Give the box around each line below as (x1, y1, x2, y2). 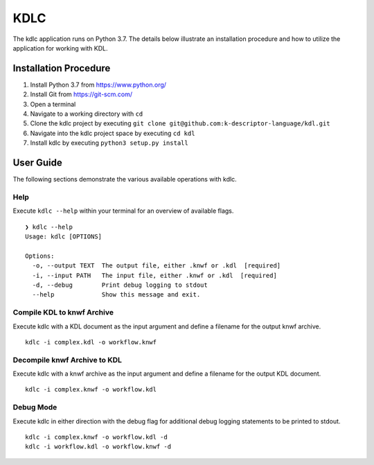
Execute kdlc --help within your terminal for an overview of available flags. (12, 207, 234, 215)
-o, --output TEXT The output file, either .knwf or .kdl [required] (32, 262, 281, 270)
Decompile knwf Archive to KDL (12, 355, 123, 365)
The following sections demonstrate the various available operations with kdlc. (12, 175, 237, 184)
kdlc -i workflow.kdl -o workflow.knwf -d (25, 443, 172, 450)
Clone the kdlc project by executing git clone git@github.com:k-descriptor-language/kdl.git (30, 119, 330, 128)
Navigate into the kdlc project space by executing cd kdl (30, 129, 195, 137)
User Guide (12, 157, 62, 168)
